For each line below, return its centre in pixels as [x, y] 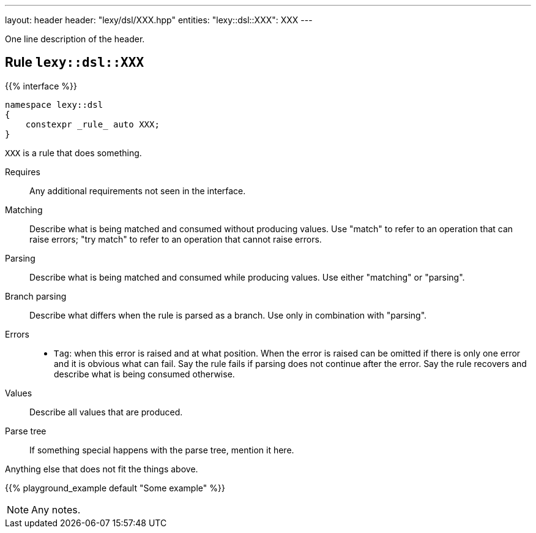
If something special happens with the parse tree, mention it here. [162, 450]
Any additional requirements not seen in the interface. [138, 191]
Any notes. [56, 509]
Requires [23, 172]
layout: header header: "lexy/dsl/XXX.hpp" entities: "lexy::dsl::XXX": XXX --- [159, 20]
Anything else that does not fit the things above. [102, 469]
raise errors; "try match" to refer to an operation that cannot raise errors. [176, 239]
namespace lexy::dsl [54, 104]
